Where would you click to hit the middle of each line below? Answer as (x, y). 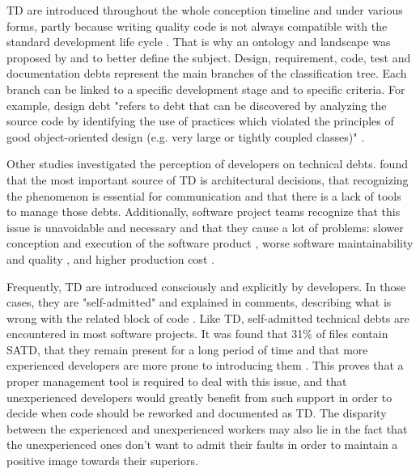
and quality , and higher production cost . (110, 258)
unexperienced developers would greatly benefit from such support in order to (199, 397)
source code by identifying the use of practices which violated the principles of (200, 121)
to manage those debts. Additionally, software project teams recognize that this (204, 212)
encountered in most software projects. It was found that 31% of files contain (197, 334)
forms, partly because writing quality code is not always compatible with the (197, 25)
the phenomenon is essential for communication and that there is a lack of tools (204, 195)
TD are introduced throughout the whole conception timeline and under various (205, 10)
